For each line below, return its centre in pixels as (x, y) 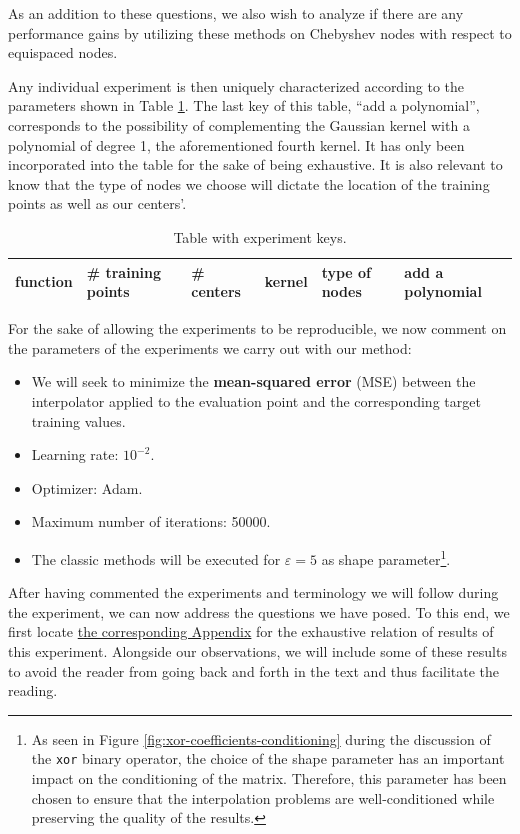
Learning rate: (75, 454)
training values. (78, 420)
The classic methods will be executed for (156, 558)
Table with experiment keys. (260, 236)
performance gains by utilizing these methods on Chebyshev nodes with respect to (260, 32)
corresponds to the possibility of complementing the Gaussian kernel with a (239, 124)
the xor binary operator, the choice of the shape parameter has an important (268, 758)
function (44, 281)
